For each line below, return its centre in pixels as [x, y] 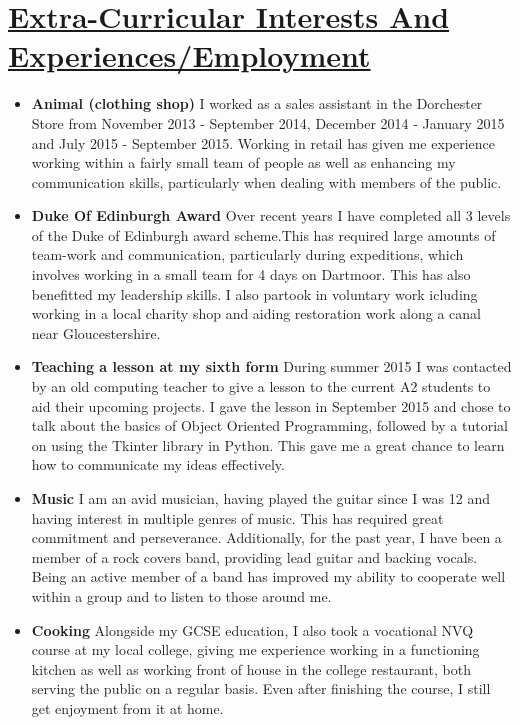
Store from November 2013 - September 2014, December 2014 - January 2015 [268, 122]
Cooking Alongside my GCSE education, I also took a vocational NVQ [252, 629]
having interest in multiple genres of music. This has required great [237, 517]
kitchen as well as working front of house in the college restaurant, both [251, 668]
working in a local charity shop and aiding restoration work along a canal [256, 313]
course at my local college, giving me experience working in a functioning [255, 649]
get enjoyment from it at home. [127, 707]
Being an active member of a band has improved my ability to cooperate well [268, 576]
